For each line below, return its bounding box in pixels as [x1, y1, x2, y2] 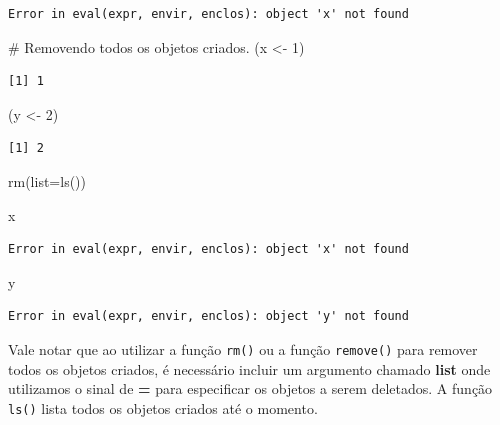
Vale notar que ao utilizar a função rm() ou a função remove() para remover [8, 338, 478, 359]
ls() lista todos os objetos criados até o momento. [8, 397, 318, 418]
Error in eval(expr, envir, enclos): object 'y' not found [8, 309, 409, 324]
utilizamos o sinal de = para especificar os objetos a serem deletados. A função [8, 378, 493, 399]
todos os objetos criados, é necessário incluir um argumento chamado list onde [8, 358, 491, 379]
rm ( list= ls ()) [8, 170, 87, 191]
